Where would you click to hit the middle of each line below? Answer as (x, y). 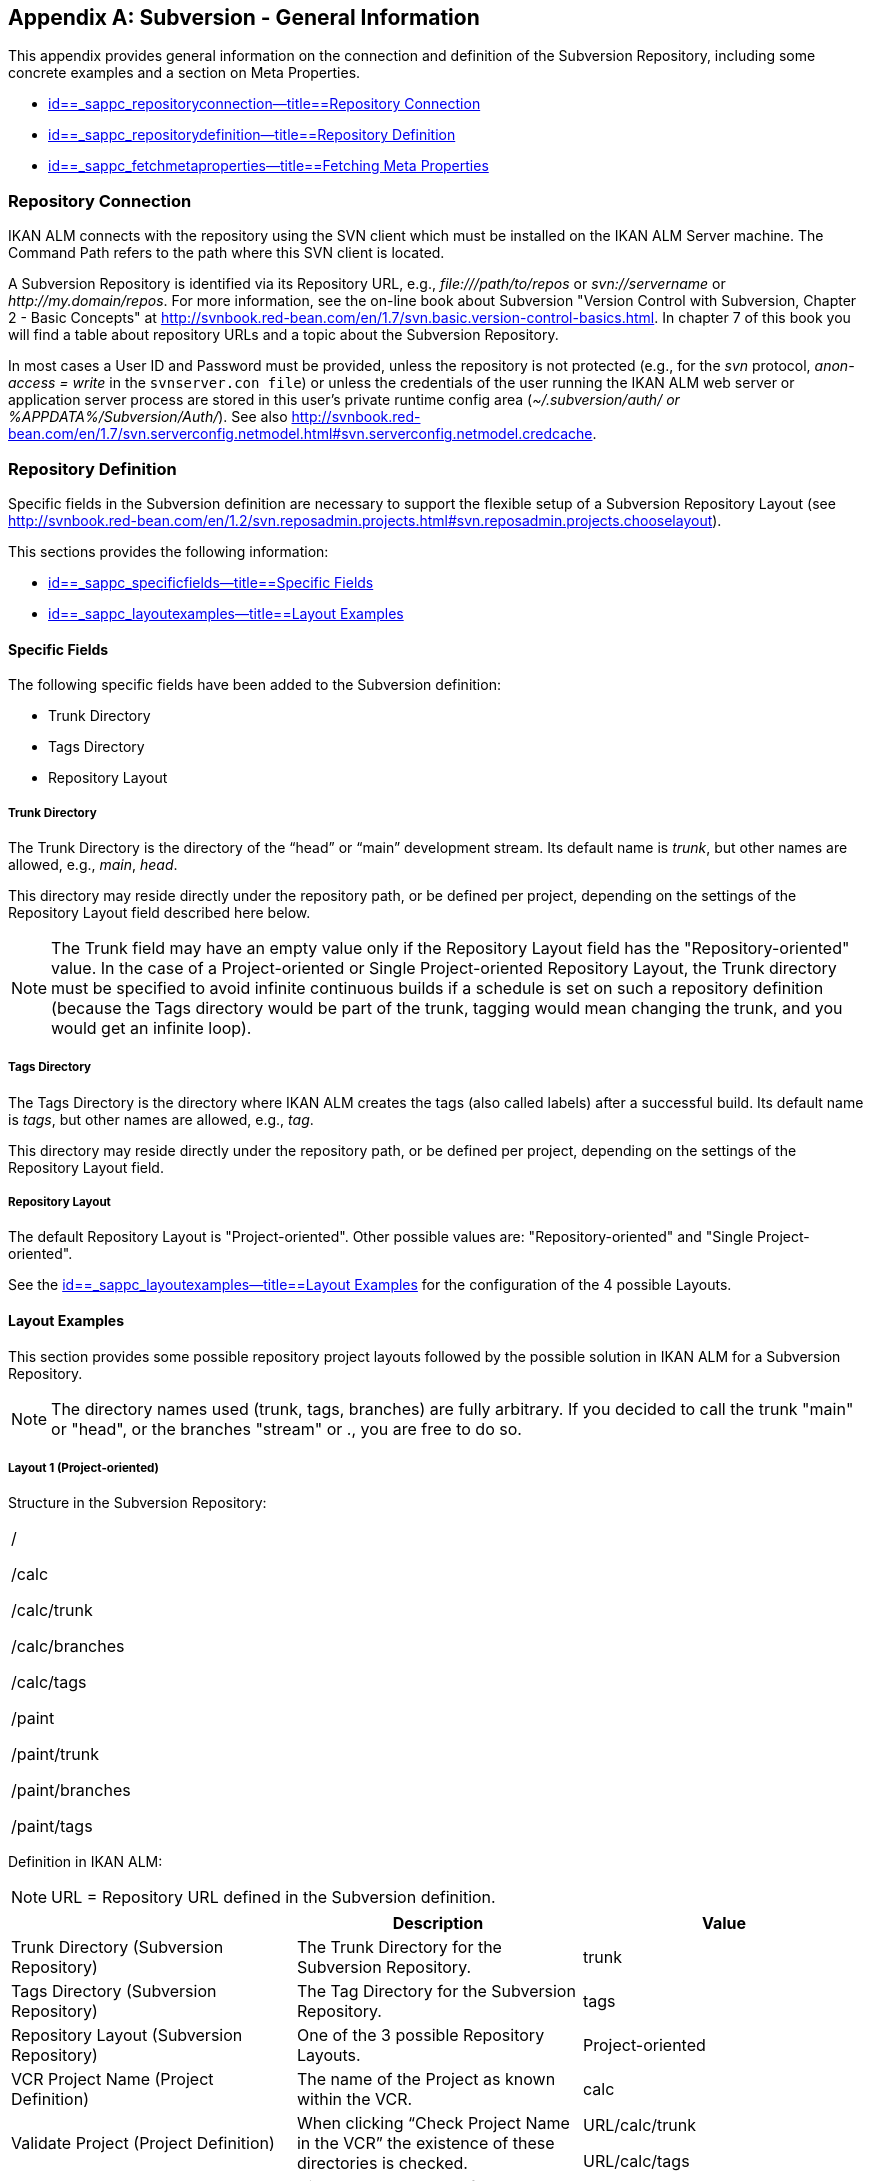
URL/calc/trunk (639, 2125)
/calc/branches (68, 1646)
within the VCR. (354, 2099)
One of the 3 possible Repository (420, 2035)
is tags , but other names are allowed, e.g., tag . (161, 1119)
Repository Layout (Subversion (127, 2035)
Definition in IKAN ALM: (85, 1862)
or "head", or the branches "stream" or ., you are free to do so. (286, 1428)
